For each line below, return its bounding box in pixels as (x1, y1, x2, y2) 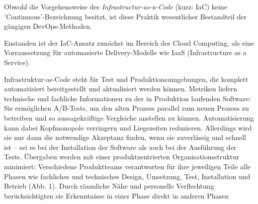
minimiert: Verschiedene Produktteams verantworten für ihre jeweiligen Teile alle (4, 161, 251, 171)
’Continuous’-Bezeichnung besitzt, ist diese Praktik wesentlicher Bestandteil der (4, 11, 247, 21)
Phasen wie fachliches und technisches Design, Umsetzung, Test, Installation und (4, 171, 251, 181)
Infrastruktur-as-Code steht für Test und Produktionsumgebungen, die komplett (4, 73, 249, 84)
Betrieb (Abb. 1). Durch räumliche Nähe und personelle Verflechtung (4, 181, 214, 191)
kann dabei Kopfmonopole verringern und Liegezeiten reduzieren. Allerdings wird (4, 122, 252, 133)
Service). (4, 57, 30, 67)
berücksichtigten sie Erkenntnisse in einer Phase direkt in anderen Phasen (4, 190, 229, 201)
